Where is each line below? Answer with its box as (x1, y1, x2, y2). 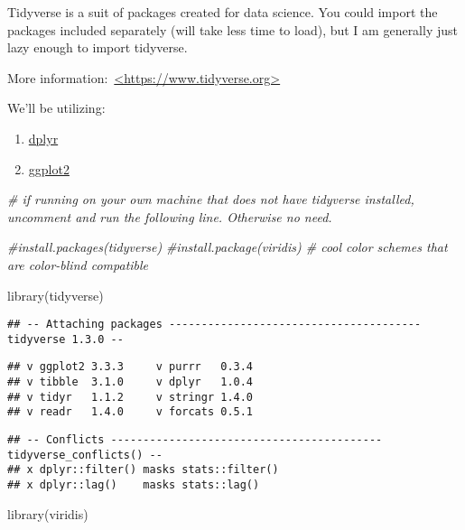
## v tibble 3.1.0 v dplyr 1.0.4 (7, 376, 254, 389)
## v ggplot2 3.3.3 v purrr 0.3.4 (7, 360, 254, 374)
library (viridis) (7, 504, 88, 523)
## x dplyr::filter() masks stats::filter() (7, 463, 279, 477)
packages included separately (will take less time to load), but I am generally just (7, 20, 458, 39)
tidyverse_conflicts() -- (7, 448, 163, 461)
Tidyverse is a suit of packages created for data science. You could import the (7, 3, 438, 21)
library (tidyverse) (7, 285, 104, 304)
